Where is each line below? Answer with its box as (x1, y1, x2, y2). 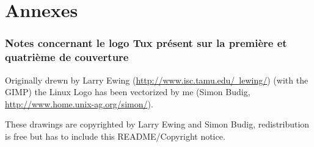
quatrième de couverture (5, 49, 129, 65)
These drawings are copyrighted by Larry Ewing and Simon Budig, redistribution (5, 118, 310, 131)
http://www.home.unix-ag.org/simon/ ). (5, 97, 153, 110)
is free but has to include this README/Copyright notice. (5, 129, 225, 142)
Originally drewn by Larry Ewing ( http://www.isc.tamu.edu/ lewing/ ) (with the (5, 73, 309, 86)
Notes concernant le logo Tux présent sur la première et (5, 35, 287, 51)
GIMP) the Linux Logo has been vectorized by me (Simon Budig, (5, 85, 250, 98)
